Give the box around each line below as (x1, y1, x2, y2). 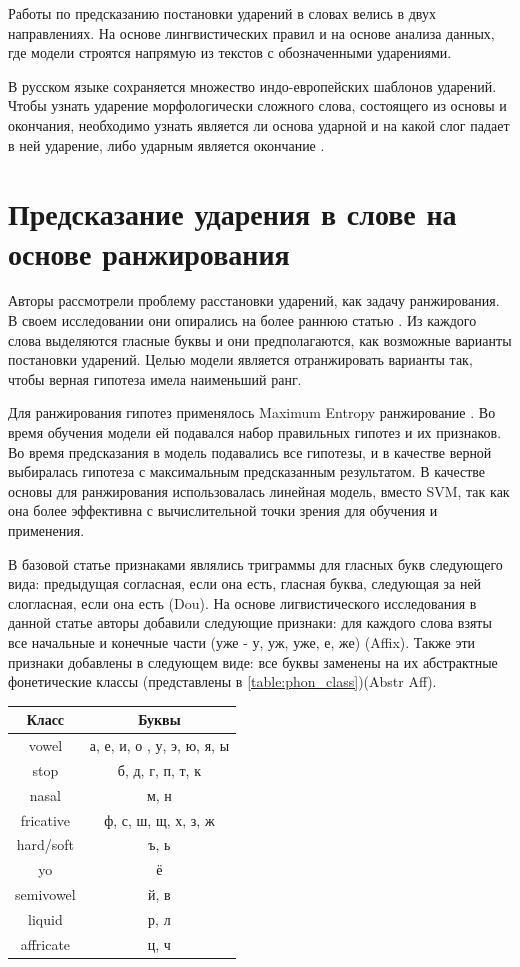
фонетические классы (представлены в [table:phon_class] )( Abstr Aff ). (8, 671, 437, 692)
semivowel (15, 884, 76, 905)
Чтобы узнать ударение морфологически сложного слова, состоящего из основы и (8, 95, 507, 116)
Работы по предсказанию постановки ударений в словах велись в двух (8, 3, 436, 23)
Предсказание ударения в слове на (8, 193, 457, 234)
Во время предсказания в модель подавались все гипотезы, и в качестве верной (8, 441, 492, 462)
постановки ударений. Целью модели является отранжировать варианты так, (8, 349, 473, 370)
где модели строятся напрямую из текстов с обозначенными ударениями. (8, 42, 452, 63)
